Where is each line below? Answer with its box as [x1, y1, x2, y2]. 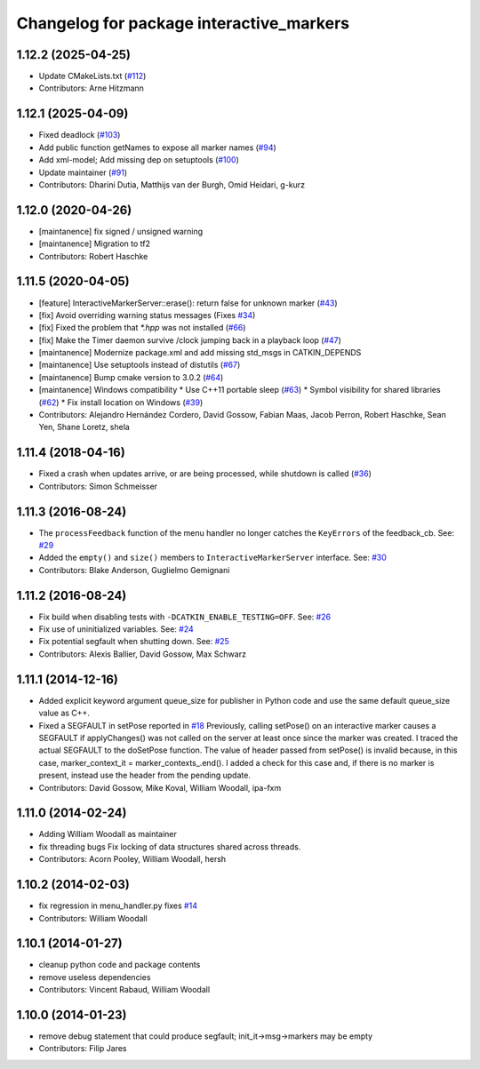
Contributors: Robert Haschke [38, 251, 148, 261]
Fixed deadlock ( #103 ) [38, 130, 121, 140]
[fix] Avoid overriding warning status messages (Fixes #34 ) [38, 309, 256, 320]
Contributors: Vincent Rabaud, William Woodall [38, 985, 211, 995]
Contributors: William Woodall [38, 913, 148, 923]
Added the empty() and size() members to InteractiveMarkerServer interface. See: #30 [38, 552, 387, 563]
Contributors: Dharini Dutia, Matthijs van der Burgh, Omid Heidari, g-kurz [38, 179, 306, 190]
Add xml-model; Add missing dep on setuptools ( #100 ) [38, 155, 240, 165]
